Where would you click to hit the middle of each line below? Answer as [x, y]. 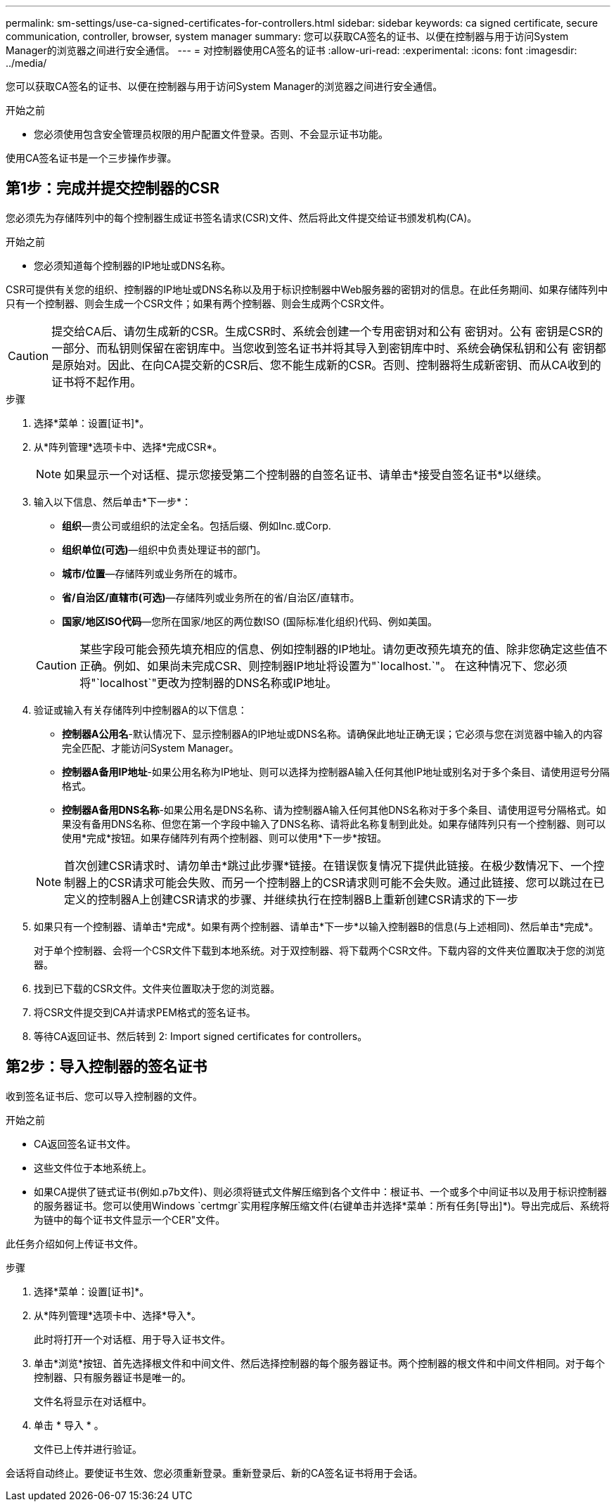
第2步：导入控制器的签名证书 [107, 1067]
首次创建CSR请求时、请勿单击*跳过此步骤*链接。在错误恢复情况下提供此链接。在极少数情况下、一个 [329, 865]
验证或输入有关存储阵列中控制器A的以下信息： [141, 710]
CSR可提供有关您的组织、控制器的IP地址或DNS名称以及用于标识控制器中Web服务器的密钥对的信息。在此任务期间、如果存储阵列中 [307, 289]
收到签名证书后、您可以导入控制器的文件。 [104, 1096]
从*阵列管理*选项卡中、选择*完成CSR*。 [128, 447]
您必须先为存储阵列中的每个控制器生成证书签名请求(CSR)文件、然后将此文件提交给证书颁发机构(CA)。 [242, 217]
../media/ [26, 63]
